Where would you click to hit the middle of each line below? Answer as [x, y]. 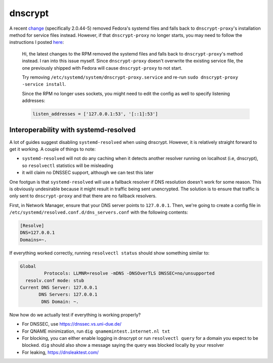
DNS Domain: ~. [60, 301]
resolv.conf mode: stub [55, 280]
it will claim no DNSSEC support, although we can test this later [88, 173]
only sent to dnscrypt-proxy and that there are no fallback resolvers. [83, 196]
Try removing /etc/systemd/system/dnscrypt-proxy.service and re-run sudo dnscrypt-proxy [130, 77]
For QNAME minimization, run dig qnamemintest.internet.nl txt [96, 331]
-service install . [44, 84]
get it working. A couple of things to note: [53, 149]
